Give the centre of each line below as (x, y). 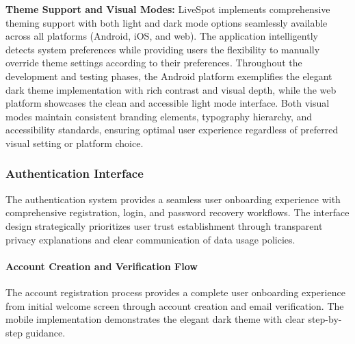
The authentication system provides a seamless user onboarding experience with (173, 199)
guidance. (45, 332)
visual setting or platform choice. (75, 143)
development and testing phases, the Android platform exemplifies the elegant (169, 76)
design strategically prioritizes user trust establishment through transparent (164, 225)
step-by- (325, 319)
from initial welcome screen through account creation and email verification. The (175, 305)
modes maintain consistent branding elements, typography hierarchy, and (159, 116)
